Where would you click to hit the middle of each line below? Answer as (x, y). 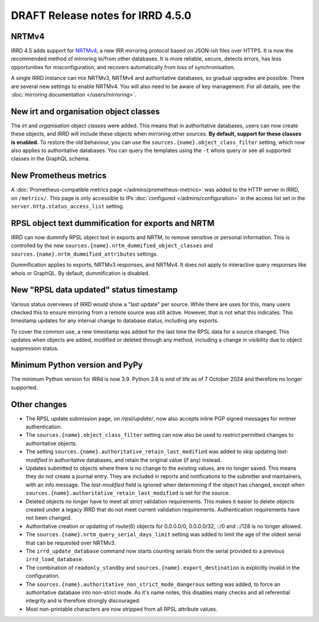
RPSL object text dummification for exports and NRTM (113, 223)
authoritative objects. (51, 443)
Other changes (39, 405)
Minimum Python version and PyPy (77, 365)
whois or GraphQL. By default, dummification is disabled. (80, 273)
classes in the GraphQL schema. (51, 159)
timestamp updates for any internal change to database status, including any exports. (115, 321)
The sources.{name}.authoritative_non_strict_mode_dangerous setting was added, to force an (153, 584)
